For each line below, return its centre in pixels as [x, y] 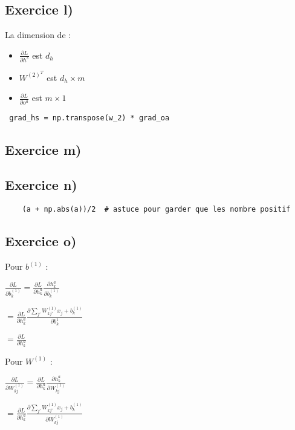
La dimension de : [38, 35]
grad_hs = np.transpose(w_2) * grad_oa [89, 118]
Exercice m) [43, 149]
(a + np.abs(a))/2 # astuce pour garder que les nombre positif [156, 210]
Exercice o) [41, 241]
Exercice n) [41, 185]
